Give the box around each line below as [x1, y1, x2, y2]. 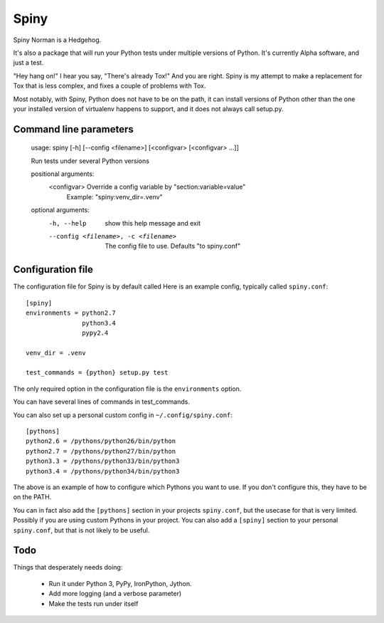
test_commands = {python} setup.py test [26, 369, 169, 377]
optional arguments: [31, 206, 90, 214]
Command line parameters [13, 123, 134, 135]
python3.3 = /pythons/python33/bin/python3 [26, 457, 180, 466]
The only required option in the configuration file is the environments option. [13, 384, 242, 393]
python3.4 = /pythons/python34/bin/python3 [26, 467, 180, 475]
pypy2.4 [82, 328, 109, 337]
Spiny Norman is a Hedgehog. [13, 36, 102, 44]
